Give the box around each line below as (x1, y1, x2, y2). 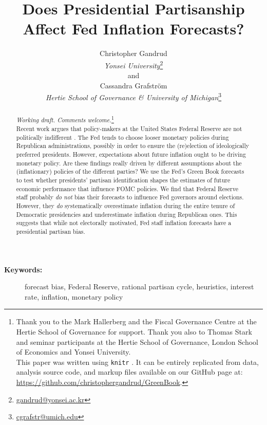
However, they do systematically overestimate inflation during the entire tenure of (16, 201, 235, 210)
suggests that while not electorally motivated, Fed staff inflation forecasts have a (16, 218, 232, 227)
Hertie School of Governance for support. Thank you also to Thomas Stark (16, 326, 252, 337)
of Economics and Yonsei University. (16, 346, 131, 357)
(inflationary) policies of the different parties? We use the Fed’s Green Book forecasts (16, 167, 244, 176)
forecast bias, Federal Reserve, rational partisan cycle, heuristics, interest (25, 281, 254, 292)
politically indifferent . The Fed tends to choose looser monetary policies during (16, 133, 229, 141)
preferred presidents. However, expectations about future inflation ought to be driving (16, 150, 246, 158)
